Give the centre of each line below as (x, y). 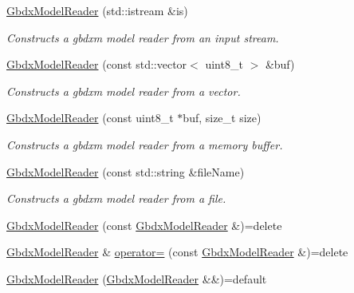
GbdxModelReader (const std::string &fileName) (126, 171)
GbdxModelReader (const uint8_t (90, 118)
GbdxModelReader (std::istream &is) (97, 10)
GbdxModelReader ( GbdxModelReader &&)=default (137, 278)
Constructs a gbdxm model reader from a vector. (124, 91)
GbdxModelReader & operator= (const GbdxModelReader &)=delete (177, 252)
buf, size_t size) (222, 118)
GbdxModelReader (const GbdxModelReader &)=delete (144, 225)
